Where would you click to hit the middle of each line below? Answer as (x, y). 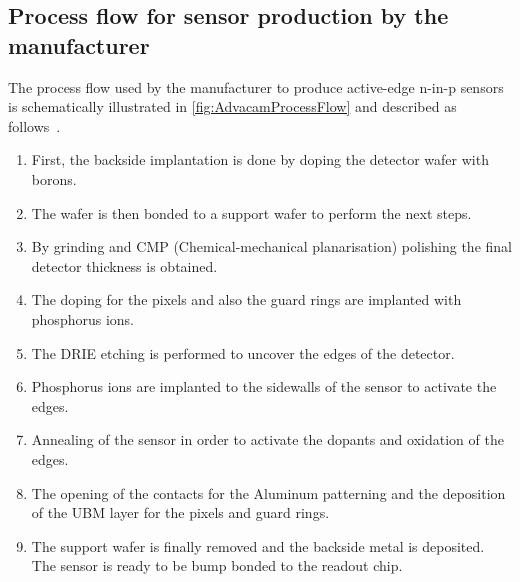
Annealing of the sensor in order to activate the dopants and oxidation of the (267, 439)
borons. (54, 178)
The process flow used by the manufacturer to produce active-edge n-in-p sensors (256, 86)
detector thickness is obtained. (124, 265)
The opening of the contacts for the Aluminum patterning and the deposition (268, 492)
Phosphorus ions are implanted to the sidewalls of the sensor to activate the (264, 386)
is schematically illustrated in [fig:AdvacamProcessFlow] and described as (232, 106)
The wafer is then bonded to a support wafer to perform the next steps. (251, 212)
